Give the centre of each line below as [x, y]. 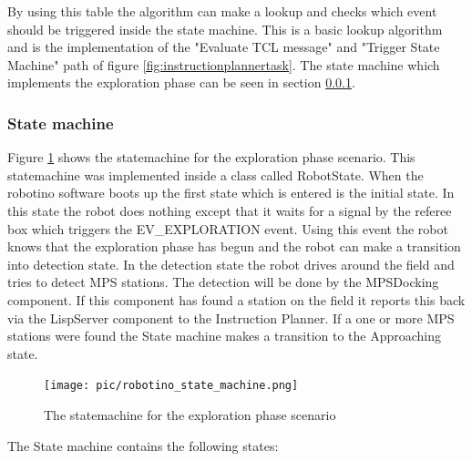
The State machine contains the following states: [143, 445]
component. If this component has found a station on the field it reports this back [236, 299]
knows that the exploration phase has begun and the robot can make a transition [234, 246]
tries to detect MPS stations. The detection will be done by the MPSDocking [223, 282]
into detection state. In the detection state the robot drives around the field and [231, 264]
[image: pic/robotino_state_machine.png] [171, 386]
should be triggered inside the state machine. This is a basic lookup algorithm [225, 29]
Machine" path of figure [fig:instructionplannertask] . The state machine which [224, 64]
